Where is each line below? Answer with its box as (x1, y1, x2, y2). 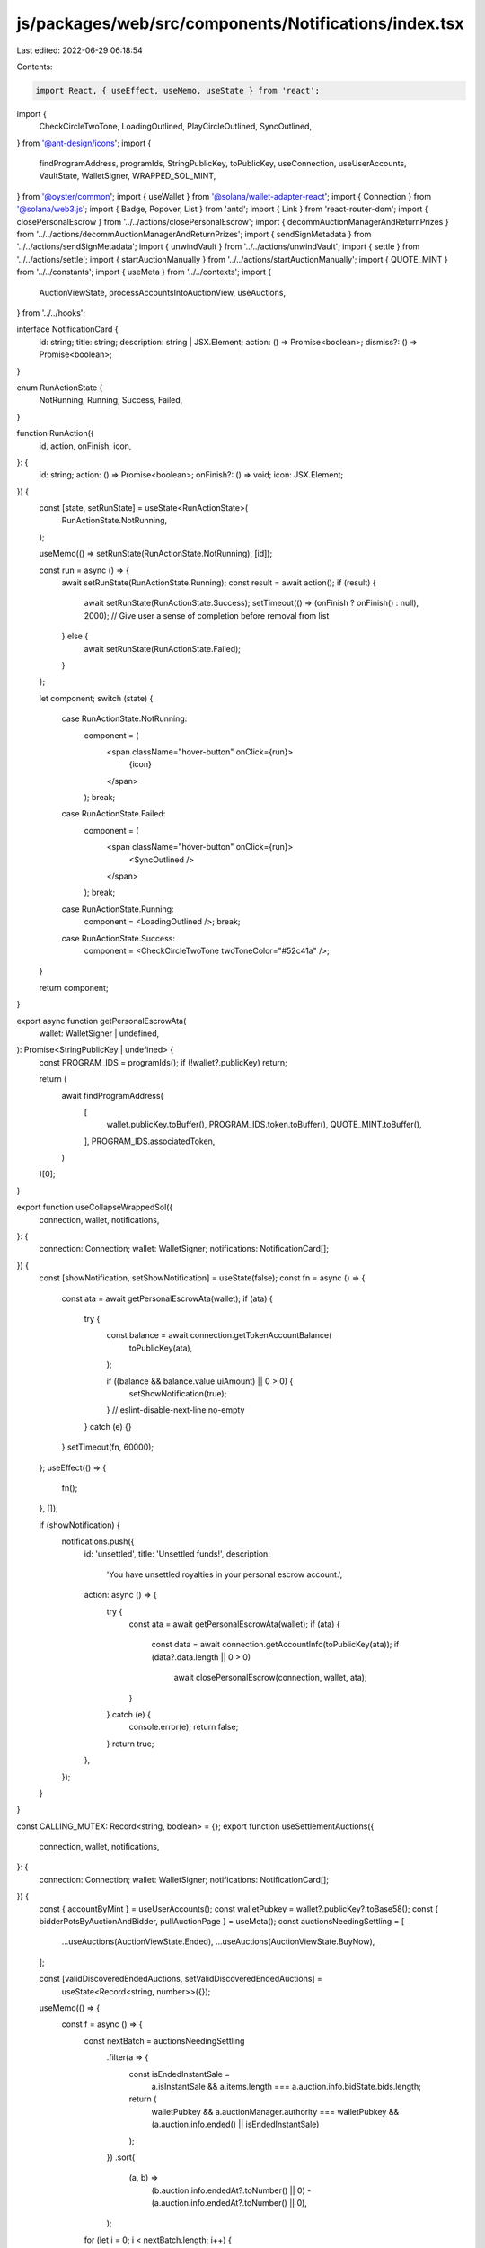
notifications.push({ (61, 1536, 135, 1547)
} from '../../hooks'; (16, 307, 86, 318)
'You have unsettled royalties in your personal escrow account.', (106, 1569, 343, 1580)
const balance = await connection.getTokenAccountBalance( (106, 1330, 332, 1341)
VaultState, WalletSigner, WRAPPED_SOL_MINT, (39, 171, 216, 182)
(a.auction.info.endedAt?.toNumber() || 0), (151, 2198, 307, 2208)
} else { (61, 630, 89, 642)
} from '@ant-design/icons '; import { (16, 138, 152, 148)
